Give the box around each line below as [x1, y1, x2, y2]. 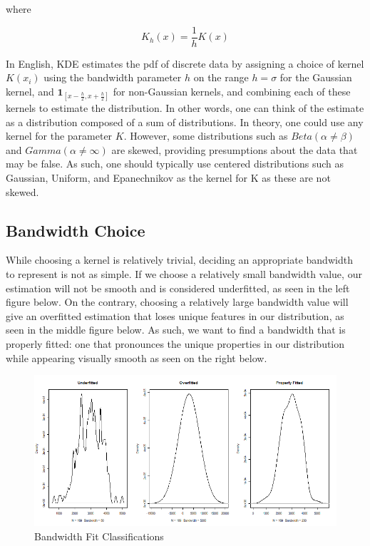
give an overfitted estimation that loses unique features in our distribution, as [6, 308, 344, 323]
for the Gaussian [279, 70, 352, 85]
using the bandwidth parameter [43, 70, 182, 85]
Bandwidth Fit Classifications [34, 528, 164, 543]
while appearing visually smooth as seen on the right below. [6, 350, 267, 365]
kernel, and [6, 83, 54, 98]
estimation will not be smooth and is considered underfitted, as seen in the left [6, 280, 350, 295]
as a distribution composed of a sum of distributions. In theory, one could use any [6, 114, 364, 129]
